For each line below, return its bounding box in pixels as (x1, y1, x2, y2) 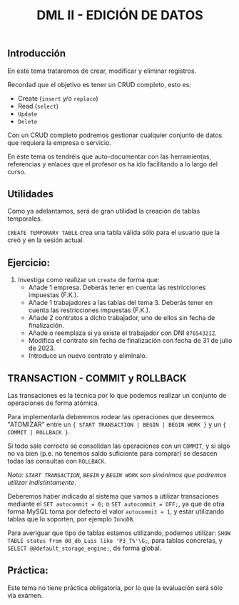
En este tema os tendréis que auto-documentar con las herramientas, (7, 152, 212, 161)
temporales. (7, 214, 43, 223)
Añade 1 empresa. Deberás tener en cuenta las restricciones (28, 283, 206, 292)
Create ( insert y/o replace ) (17, 94, 98, 103)
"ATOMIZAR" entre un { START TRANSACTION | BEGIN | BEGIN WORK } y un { (7, 420, 227, 429)
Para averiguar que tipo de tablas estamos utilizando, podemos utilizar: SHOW (7, 529, 231, 537)
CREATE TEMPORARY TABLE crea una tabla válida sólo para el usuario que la (7, 229, 220, 237)
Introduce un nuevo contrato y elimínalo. (28, 351, 148, 360)
